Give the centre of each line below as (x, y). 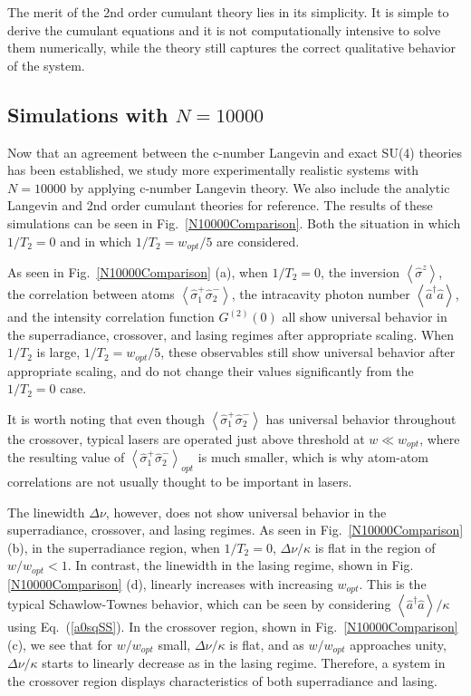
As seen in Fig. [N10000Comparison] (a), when (138, 272)
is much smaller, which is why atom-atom (313, 457)
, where (440, 438)
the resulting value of (66, 457)
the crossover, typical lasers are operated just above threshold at (186, 438)
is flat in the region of (375, 547)
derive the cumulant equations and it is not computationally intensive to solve (224, 29)
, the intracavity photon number (321, 294)
